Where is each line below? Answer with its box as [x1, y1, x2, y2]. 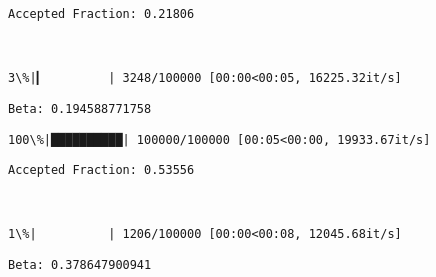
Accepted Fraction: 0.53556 [8, 163, 195, 178]
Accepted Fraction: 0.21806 [8, 7, 195, 21]
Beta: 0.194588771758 [8, 101, 152, 116]
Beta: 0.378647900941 [8, 258, 152, 273]
